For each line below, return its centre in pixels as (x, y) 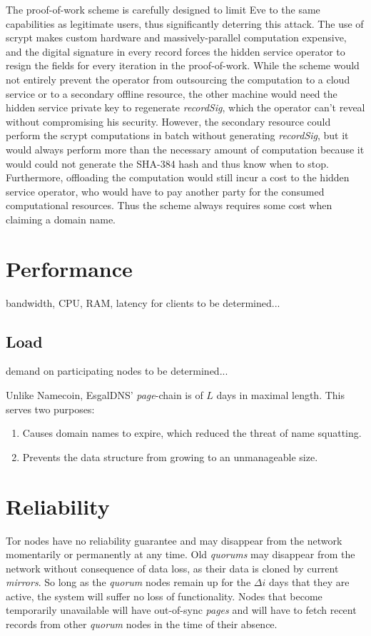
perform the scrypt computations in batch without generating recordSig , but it (177, 135)
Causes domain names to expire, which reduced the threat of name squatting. (192, 433)
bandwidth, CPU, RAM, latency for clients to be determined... (143, 302)
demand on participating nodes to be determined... (117, 371)
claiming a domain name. (61, 219)
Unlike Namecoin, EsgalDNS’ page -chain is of (105, 395)
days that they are (309, 582)
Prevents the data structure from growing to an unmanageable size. (170, 456)
